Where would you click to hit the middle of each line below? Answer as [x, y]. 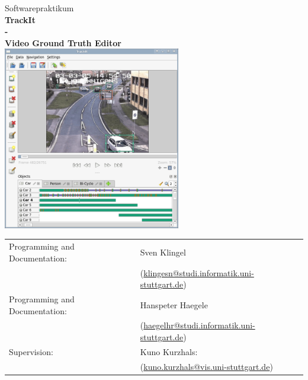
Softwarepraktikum [39, 8]
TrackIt [20, 19]
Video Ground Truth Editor [63, 42]
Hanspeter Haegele [174, 304]
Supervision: [31, 351]
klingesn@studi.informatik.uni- [199, 272]
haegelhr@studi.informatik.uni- [199, 325]
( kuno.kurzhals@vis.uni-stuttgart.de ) [206, 366]
